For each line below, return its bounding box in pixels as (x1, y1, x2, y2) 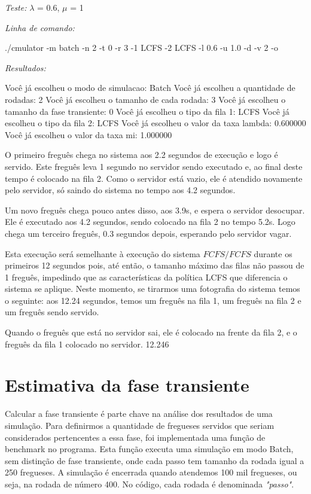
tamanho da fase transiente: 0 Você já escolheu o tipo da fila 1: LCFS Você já (5, 105, 289, 117)
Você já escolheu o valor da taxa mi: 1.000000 (5, 128, 172, 141)
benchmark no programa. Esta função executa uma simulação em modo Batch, (5, 443, 294, 455)
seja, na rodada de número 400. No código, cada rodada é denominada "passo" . (5, 477, 294, 490)
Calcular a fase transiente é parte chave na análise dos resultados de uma (5, 407, 273, 420)
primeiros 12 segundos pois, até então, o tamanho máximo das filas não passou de (5, 259, 304, 272)
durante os (254, 247, 292, 260)
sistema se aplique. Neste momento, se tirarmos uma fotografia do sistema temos (5, 282, 300, 295)
